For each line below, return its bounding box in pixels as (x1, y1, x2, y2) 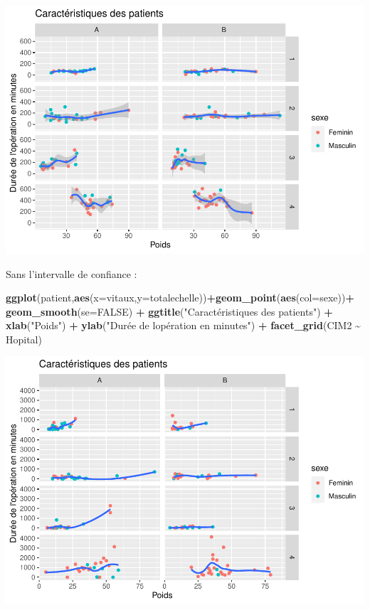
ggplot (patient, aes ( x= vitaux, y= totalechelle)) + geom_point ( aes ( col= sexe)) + (6, 290, 354, 305)
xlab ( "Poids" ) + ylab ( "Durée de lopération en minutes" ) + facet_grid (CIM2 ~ (6, 318, 361, 333)
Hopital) (6, 331, 42, 346)
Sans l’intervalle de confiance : (6, 266, 137, 281)
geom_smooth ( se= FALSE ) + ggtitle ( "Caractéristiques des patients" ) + (6, 304, 333, 319)
